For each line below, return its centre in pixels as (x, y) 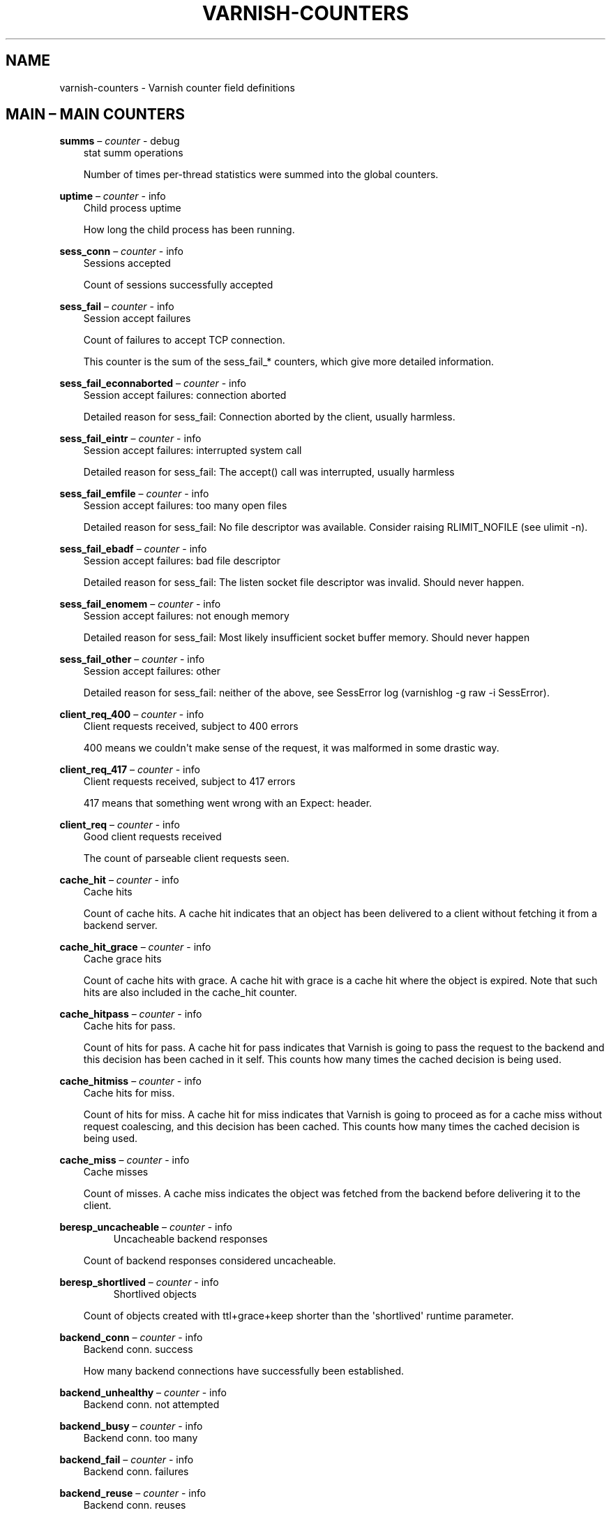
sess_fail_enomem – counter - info (140, 604)
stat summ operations (133, 153)
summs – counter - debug (120, 141)
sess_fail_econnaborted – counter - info (153, 383)
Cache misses (116, 1172)
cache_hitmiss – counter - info (131, 1081)
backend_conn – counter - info (131, 1338)
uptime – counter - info (113, 196)
